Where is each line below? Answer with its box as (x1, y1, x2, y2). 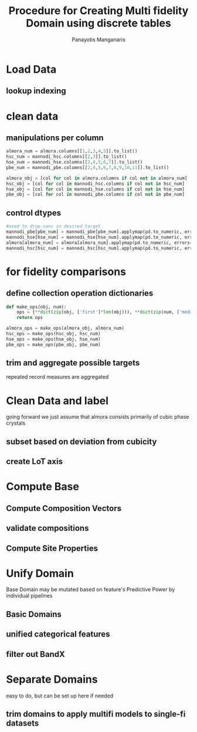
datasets (6, 718, 39, 728)
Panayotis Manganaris (72, 36, 125, 43)
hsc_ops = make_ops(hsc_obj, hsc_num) (6, 331, 101, 337)
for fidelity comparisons (6, 265, 127, 278)
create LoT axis (6, 456, 63, 467)
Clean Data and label (6, 394, 109, 407)
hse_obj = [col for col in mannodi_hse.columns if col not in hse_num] (6, 186, 185, 192)
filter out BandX (6, 649, 66, 659)
